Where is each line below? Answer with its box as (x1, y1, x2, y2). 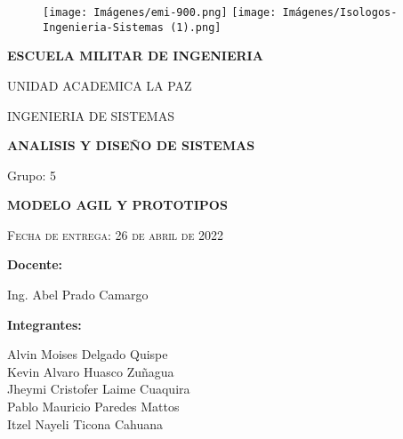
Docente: (7, 255, 62, 274)
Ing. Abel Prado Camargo (7, 285, 149, 304)
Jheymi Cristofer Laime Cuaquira (7, 379, 190, 398)
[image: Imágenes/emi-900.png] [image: (43, 6, 277, 19)
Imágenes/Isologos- (282, 6, 398, 19)
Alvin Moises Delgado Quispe (7, 345, 168, 363)
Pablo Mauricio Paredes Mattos (7, 397, 180, 416)
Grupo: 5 (7, 165, 56, 184)
